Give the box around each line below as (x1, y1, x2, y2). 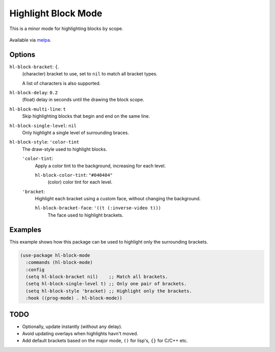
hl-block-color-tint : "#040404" (35, 172, 113, 178)
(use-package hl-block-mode (20, 252, 90, 258)
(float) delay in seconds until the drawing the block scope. (22, 97, 145, 103)
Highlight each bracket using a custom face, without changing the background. (35, 196, 201, 202)
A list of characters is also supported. (22, 80, 101, 86)
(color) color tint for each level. (47, 179, 113, 185)
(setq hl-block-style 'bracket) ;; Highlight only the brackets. (25, 288, 193, 294)
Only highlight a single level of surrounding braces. (22, 129, 129, 136)
